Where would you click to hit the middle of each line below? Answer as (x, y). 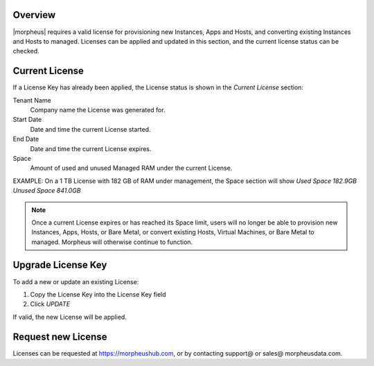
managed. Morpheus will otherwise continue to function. (112, 242)
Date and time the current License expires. (91, 148)
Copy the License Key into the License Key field (98, 294)
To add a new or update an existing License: (76, 281)
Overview (34, 15)
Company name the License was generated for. (98, 110)
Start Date (27, 120)
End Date (26, 139)
